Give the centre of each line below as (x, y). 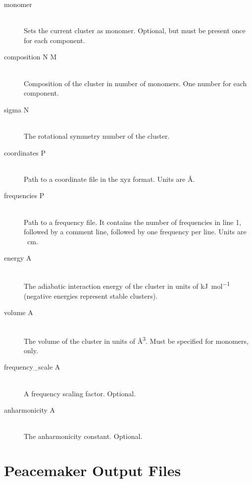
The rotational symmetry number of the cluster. (97, 135)
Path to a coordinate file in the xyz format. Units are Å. (109, 179)
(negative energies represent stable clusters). (91, 295)
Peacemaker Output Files (93, 470)
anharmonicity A (30, 410)
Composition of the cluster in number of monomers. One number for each (135, 83)
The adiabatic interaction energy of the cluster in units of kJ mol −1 (127, 285)
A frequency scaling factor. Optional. (80, 393)
